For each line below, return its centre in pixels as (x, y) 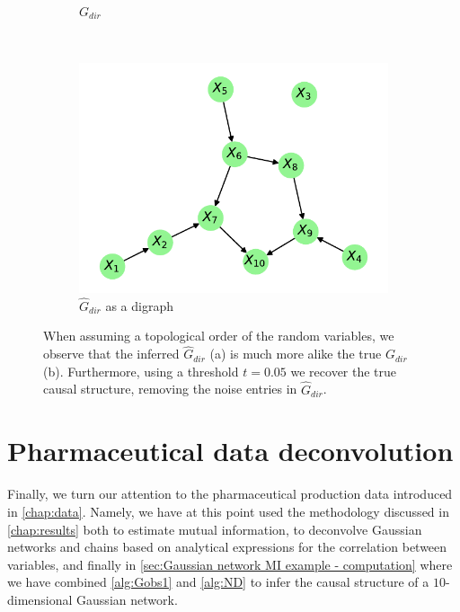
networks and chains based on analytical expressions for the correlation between (227, 547)
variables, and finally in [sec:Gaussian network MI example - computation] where (230, 564)
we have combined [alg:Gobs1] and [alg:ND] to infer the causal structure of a (218, 582)
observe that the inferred (111, 354)
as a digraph (139, 305)
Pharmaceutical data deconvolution (230, 451)
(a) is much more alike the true (296, 354)
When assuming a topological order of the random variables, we (219, 336)
